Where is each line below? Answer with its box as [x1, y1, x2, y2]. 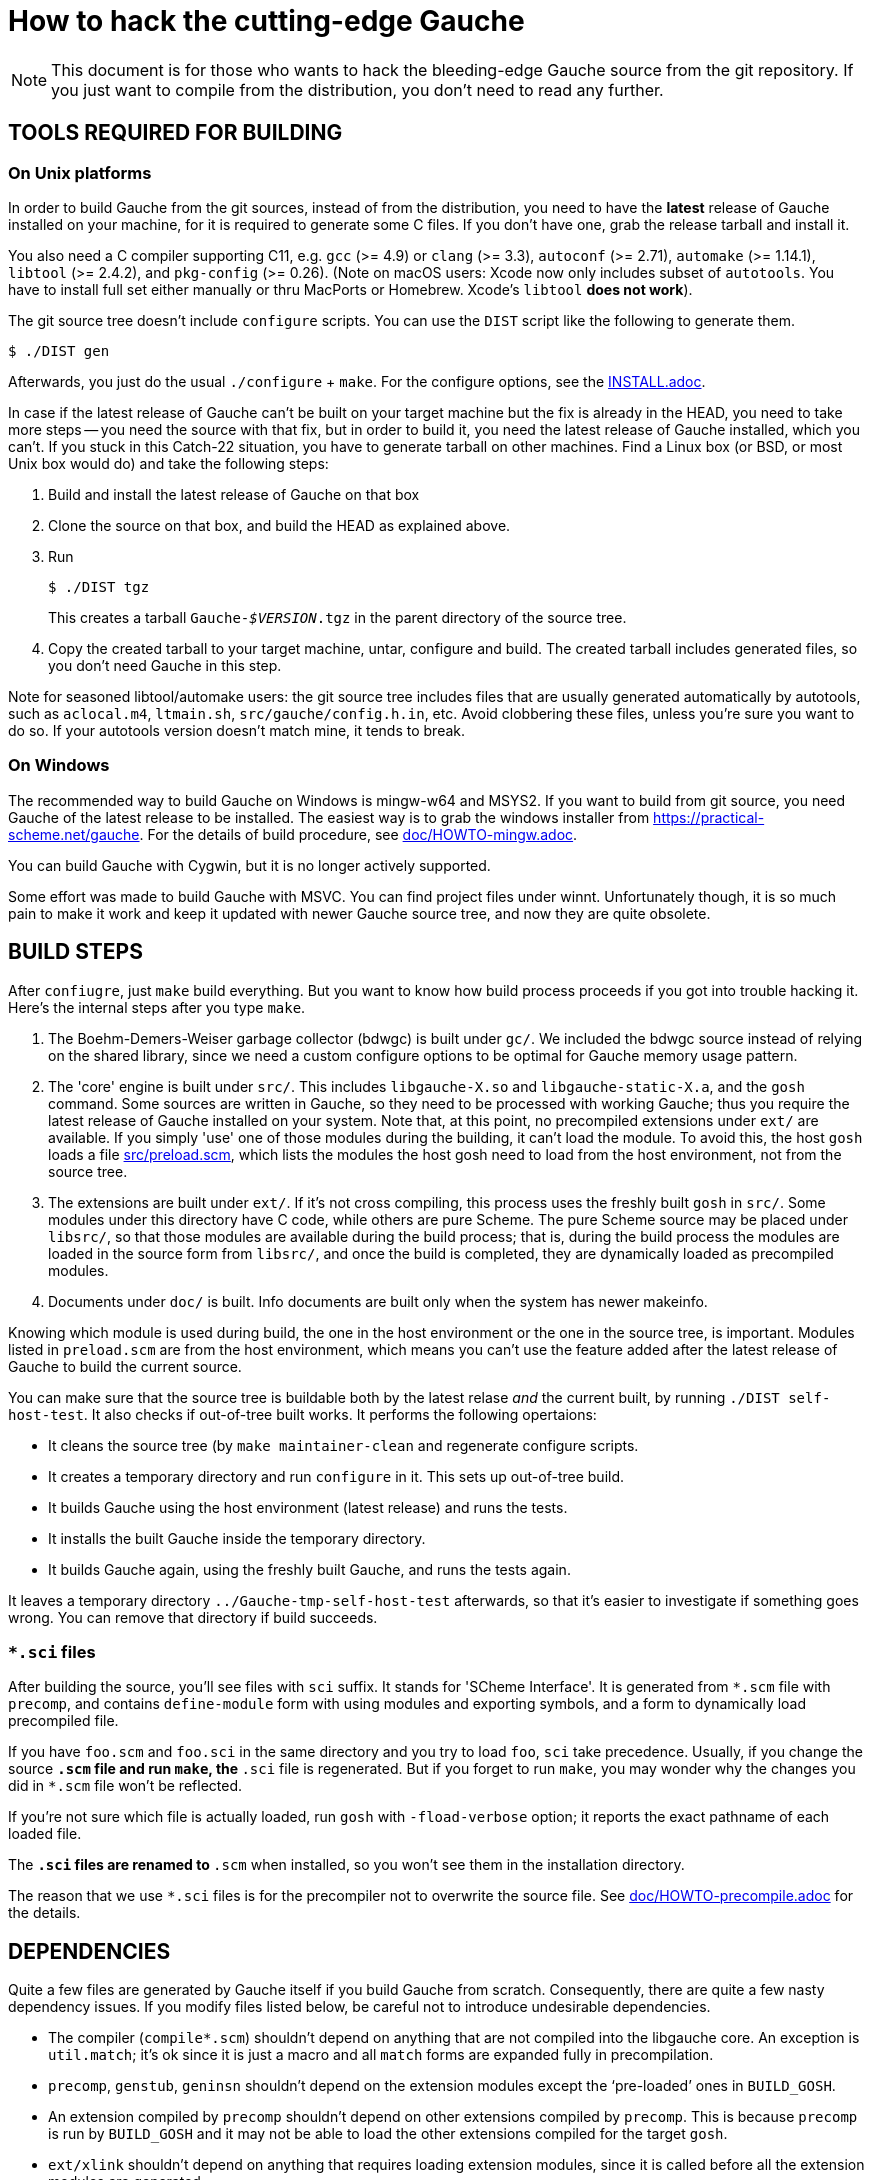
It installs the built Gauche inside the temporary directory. [48, 1529, 426, 1547]
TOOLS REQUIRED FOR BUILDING [8, 120, 343, 146]
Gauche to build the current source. [8, 1357, 242, 1375]
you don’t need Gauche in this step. [48, 656, 282, 674]
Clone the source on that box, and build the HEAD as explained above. [48, 516, 511, 534]
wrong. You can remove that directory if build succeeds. [8, 1608, 378, 1626]
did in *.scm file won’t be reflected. [8, 1777, 243, 1795]
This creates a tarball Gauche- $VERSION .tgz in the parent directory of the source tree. [48, 608, 627, 626]
